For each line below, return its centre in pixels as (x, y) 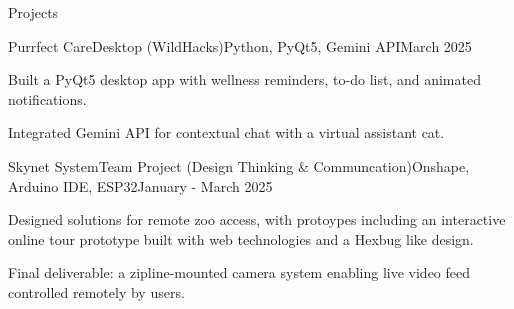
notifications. (47, 98)
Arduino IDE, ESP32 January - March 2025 (140, 185)
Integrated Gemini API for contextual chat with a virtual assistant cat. (226, 132)
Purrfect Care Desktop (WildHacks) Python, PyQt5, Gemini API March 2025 (240, 45)
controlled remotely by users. (96, 291)
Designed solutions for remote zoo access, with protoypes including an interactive (257, 219)
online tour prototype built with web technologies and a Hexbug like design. (241, 238)
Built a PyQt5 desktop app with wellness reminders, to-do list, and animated (244, 79)
